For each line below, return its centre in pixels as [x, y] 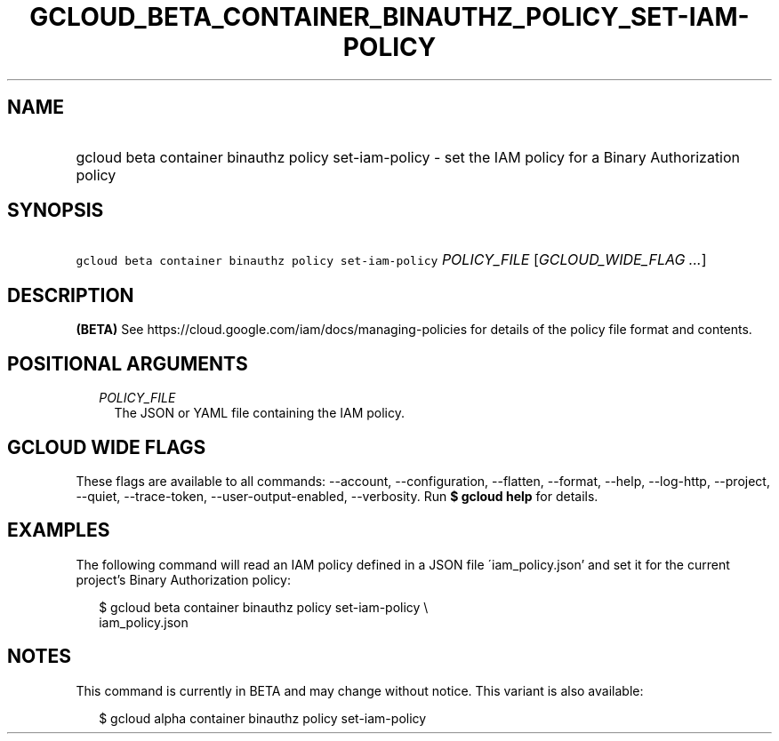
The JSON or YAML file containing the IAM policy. [260, 413]
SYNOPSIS [56, 211]
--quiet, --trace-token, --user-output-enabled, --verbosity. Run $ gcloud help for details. [337, 496]
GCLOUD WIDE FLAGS [107, 447]
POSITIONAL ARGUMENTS [128, 363]
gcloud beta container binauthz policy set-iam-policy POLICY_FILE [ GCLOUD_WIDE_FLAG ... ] [391, 260]
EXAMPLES [59, 530]
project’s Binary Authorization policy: [183, 579]
